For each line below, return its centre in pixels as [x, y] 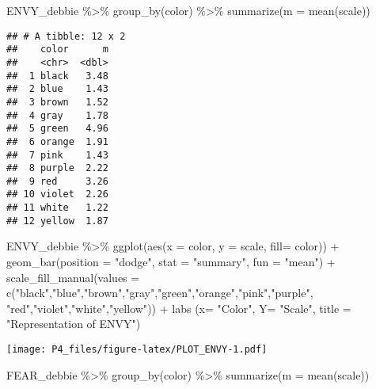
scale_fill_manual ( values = [73, 277]
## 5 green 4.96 [57, 129]
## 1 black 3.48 [57, 76]
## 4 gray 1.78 [57, 115]
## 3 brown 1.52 [57, 102]
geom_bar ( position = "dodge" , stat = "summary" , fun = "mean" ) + [171, 262]
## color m [57, 50]
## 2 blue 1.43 [57, 89]
